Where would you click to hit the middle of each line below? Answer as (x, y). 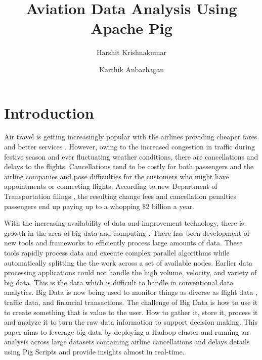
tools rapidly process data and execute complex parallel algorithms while (117, 252)
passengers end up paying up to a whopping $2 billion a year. (99, 206)
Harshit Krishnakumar (132, 52)
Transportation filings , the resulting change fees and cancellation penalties (120, 196)
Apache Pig (132, 28)
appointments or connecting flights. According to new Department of (111, 186)
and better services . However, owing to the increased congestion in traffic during (129, 147)
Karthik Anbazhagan (131, 69)
